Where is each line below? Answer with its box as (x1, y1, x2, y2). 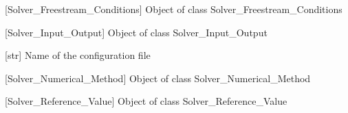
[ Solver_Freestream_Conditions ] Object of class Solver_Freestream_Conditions (5, 2, 342, 16)
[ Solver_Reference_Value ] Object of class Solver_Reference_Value (5, 94, 287, 108)
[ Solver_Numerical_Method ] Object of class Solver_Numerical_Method (5, 71, 311, 85)
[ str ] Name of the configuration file (5, 48, 151, 62)
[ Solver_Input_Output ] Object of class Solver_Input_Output (5, 25, 268, 39)
